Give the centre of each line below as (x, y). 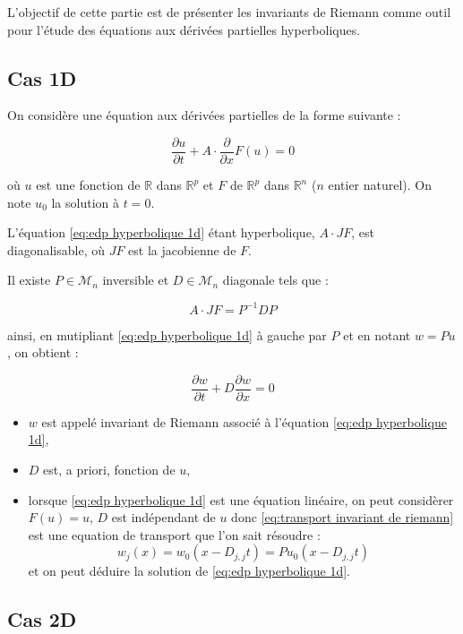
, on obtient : (43, 352)
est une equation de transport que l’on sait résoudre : (174, 534)
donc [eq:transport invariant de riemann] (343, 517)
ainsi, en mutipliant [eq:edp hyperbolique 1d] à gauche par (167, 334)
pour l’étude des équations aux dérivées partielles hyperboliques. (184, 29)
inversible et (136, 280)
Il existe (29, 280)
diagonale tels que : (275, 280)
